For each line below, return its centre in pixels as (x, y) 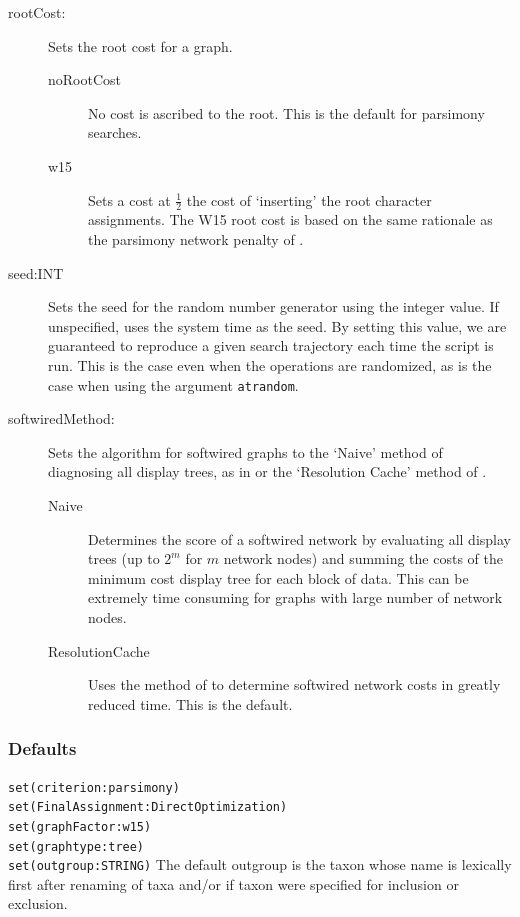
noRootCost (84, 79)
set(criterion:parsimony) (94, 787)
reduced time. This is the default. (190, 703)
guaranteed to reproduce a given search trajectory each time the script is (271, 345)
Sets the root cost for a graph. (140, 45)
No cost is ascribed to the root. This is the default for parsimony (286, 112)
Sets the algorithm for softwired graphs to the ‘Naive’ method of (245, 451)
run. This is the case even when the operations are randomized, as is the (270, 364)
